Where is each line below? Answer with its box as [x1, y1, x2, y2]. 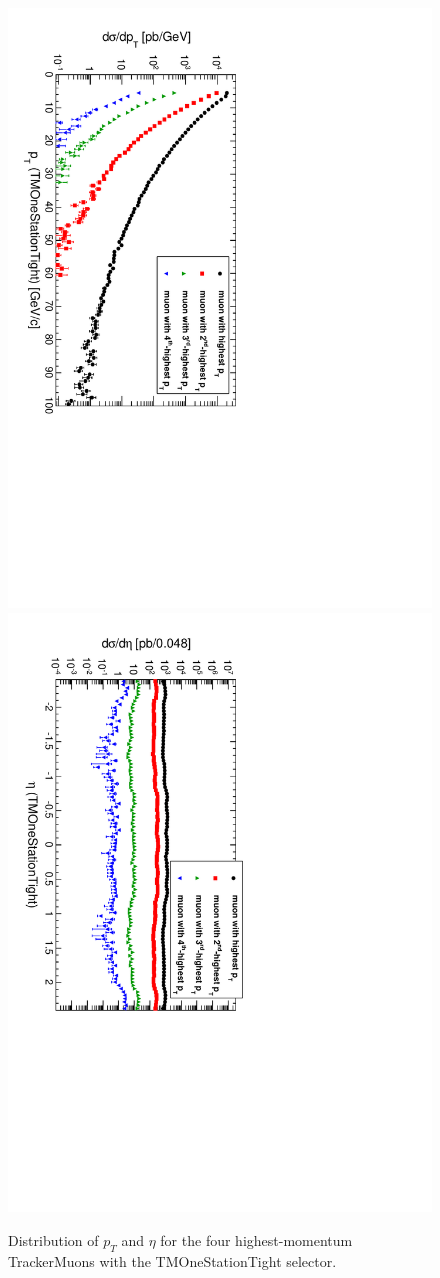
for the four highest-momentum [160, 1230, 353, 1251]
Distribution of [8, 1230, 99, 1251]
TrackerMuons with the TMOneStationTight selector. [8, 1250, 337, 1271]
